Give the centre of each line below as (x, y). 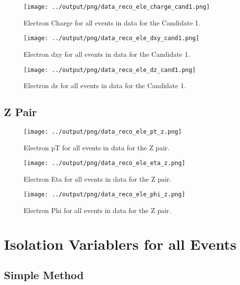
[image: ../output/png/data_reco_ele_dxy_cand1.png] (111, 38)
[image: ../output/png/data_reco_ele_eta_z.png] (105, 163)
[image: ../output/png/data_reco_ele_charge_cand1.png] (117, 7)
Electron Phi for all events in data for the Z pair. (97, 210)
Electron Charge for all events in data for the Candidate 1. (112, 22)
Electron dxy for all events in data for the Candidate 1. (107, 54)
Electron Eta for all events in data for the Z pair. (98, 178)
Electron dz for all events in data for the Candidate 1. (105, 85)
